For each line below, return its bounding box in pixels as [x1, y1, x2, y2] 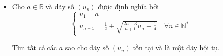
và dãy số [45, 1, 74, 11]
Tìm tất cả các [12, 42, 57, 53]
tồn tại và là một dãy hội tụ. [133, 42, 220, 53]
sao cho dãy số [65, 42, 109, 53]
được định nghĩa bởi [98, 1, 159, 11]
